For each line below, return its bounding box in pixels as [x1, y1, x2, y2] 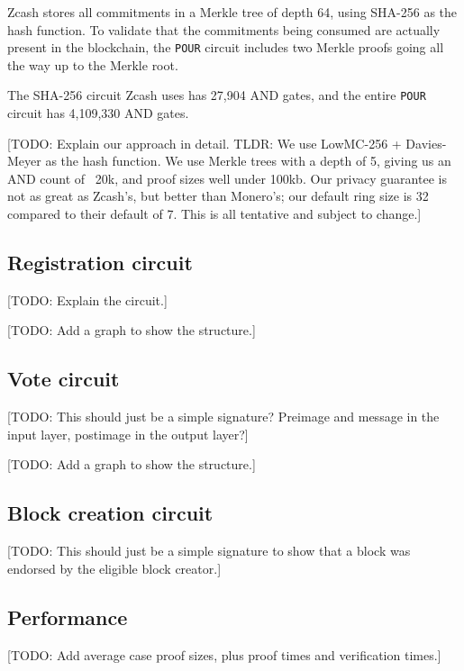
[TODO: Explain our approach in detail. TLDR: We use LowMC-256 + [7, 133, 402, 152]
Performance [7, 603, 128, 630]
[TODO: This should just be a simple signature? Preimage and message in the [7, 407, 440, 426]
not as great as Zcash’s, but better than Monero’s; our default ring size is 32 [7, 186, 429, 205]
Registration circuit [7, 249, 193, 277]
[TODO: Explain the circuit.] [7, 290, 168, 309]
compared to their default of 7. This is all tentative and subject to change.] [7, 204, 422, 223]
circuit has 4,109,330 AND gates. [7, 104, 189, 122]
